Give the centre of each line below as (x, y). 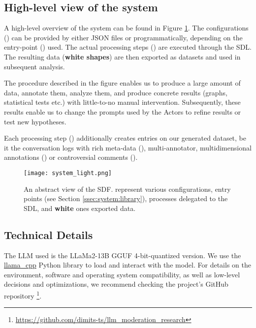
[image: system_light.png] (68, 173)
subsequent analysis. (34, 66)
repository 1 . (23, 295)
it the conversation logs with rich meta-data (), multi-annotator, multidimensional (128, 147)
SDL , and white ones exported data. (80, 208)
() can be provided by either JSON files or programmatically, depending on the (123, 37)
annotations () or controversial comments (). (71, 157)
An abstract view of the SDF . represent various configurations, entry (127, 189)
